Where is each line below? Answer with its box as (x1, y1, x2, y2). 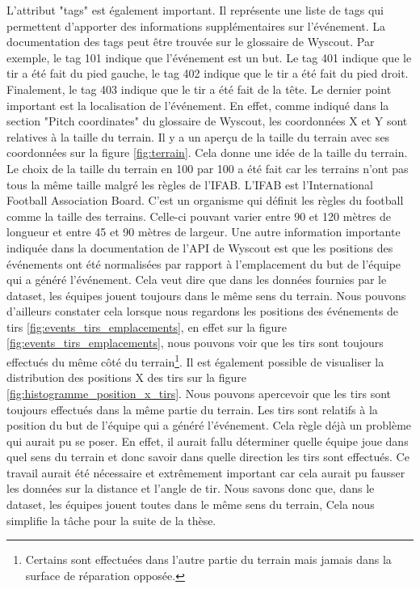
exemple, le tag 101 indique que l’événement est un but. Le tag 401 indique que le (6, 49, 412, 66)
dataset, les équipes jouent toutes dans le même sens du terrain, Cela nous (6, 496, 375, 513)
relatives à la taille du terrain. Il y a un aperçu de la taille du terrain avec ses (6, 128, 390, 145)
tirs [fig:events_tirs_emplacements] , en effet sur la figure (6, 318, 288, 335)
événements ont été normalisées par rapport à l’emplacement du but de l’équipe (6, 255, 401, 272)
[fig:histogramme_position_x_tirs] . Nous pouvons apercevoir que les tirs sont (6, 384, 392, 401)
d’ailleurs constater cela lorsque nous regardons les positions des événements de (6, 303, 399, 320)
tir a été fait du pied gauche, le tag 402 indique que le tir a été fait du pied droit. (6, 65, 409, 82)
